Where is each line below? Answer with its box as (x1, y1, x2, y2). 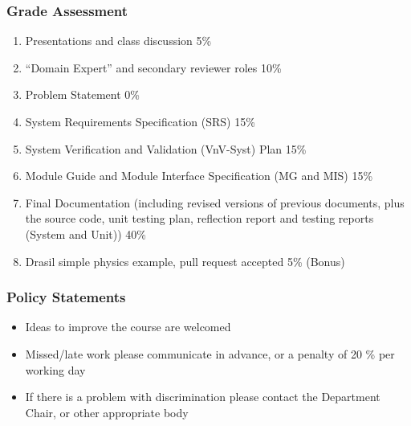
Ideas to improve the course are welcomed (25, 318, 231, 335)
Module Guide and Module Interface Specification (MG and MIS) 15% (25, 167, 373, 184)
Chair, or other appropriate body (25, 403, 189, 420)
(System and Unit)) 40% (25, 225, 146, 242)
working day (25, 361, 86, 378)
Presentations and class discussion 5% (25, 32, 212, 49)
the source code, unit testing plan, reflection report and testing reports (25, 210, 374, 227)
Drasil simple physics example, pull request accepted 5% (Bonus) (25, 252, 345, 269)
